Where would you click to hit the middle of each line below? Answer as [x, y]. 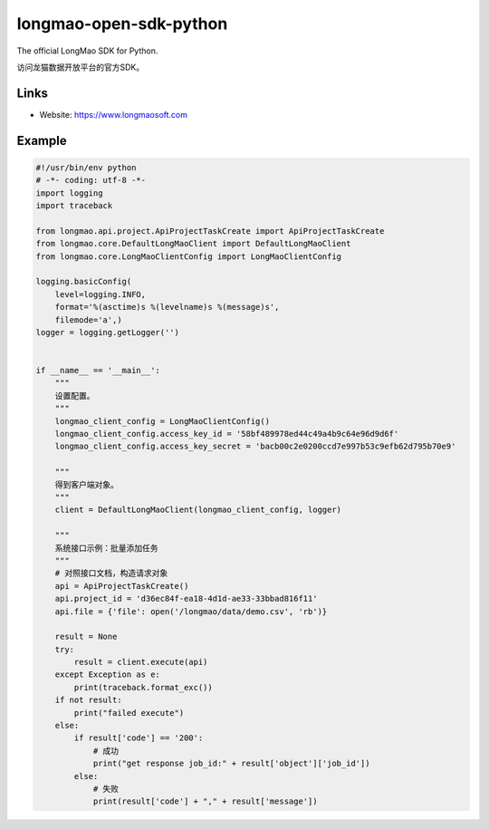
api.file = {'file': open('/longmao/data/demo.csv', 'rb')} [191, 611]
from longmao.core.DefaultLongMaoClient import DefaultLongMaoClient [193, 244]
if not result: [88, 700]
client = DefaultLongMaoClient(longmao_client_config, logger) [198, 510]
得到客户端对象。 [87, 484]
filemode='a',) [88, 320]
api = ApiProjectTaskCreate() [122, 586]
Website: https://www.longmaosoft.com [114, 114]
